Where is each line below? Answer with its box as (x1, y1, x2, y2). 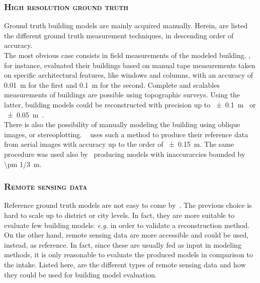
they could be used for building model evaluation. (4, 269, 157, 279)
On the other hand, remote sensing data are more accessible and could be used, (4, 230, 249, 240)
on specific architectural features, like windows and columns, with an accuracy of (4, 70, 253, 80)
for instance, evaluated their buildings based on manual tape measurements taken (4, 60, 255, 70)
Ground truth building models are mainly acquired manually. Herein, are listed (4, 20, 247, 31)
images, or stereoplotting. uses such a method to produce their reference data (4, 129, 248, 139)
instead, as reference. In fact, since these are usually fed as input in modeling (4, 239, 241, 250)
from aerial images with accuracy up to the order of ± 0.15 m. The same (4, 139, 234, 149)
